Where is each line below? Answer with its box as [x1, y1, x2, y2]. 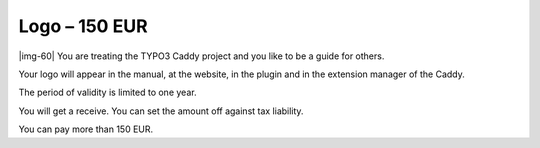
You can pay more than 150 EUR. [18, 123, 154, 135]
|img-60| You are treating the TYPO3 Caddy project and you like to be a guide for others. [18, 50, 385, 62]
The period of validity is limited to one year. [18, 86, 197, 99]
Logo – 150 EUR [18, 15, 149, 37]
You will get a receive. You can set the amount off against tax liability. [18, 105, 304, 117]
